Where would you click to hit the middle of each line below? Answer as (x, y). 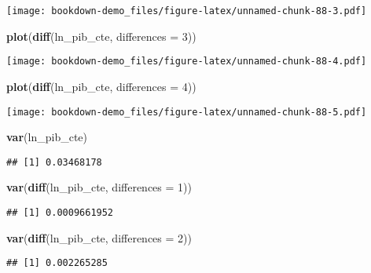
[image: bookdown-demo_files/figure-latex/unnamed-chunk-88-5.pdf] (187, 112)
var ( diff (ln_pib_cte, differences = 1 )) (99, 187)
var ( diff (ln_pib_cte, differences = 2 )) (99, 237)
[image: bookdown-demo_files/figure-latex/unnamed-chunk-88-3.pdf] (187, 11)
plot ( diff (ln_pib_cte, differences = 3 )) (101, 36)
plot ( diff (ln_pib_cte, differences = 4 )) (101, 86)
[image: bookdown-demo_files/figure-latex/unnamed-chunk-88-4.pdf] (187, 62)
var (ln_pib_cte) (47, 137)
